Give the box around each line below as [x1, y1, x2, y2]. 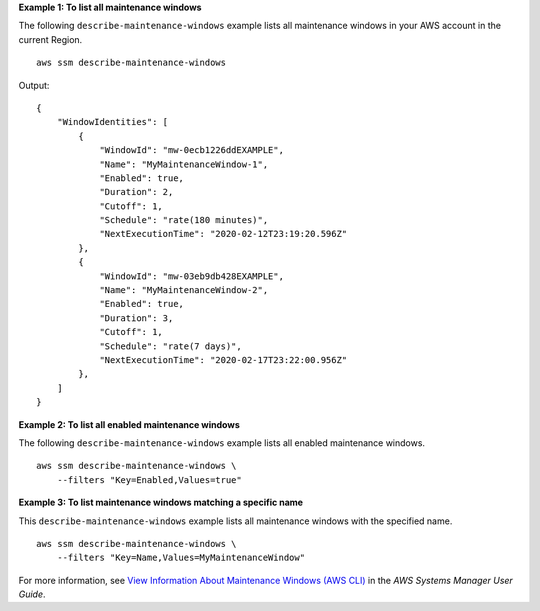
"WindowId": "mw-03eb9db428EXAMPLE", [99, 270, 285, 282]
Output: [18, 79, 50, 91]
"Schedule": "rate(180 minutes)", [99, 215, 269, 226]
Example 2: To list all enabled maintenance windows [18, 418, 240, 430]
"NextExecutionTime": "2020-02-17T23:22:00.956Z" [99, 354, 348, 365]
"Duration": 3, [99, 312, 174, 324]
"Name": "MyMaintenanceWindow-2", [99, 285, 269, 296]
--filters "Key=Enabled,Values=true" [56, 474, 242, 485]
